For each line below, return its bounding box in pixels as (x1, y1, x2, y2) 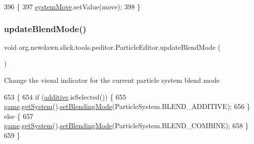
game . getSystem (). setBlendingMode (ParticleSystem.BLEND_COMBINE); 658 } (4, 120, 249, 131)
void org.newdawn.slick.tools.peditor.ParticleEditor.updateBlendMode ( (4, 41, 221, 52)
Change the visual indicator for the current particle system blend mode (4, 75, 220, 85)
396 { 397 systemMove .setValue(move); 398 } (4, 1, 141, 11)
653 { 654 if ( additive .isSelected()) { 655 (4, 91, 127, 102)
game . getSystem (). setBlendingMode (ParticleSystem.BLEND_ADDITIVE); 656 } (4, 101, 251, 111)
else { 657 (4, 110, 34, 121)
